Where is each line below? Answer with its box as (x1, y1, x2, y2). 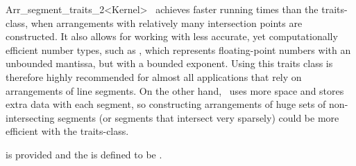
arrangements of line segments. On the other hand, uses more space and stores (6, 83, 344, 98)
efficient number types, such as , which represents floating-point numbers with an (6, 42, 351, 57)
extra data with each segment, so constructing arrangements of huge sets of (6, 97, 326, 111)
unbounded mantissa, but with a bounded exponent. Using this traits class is (6, 56, 333, 71)
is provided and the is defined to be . (6, 147, 162, 161)
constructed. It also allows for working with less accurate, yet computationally (6, 29, 338, 44)
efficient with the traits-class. (6, 124, 129, 138)
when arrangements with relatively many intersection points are (31, 15, 303, 30)
